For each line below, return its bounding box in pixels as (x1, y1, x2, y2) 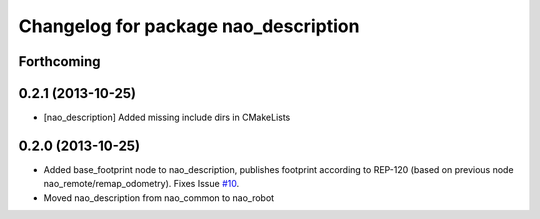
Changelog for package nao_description (18, 15, 360, 37)
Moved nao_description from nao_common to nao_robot (43, 191, 275, 204)
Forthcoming (18, 53, 101, 70)
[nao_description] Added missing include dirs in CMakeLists (43, 111, 291, 124)
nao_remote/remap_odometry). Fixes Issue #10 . (43, 178, 240, 190)
